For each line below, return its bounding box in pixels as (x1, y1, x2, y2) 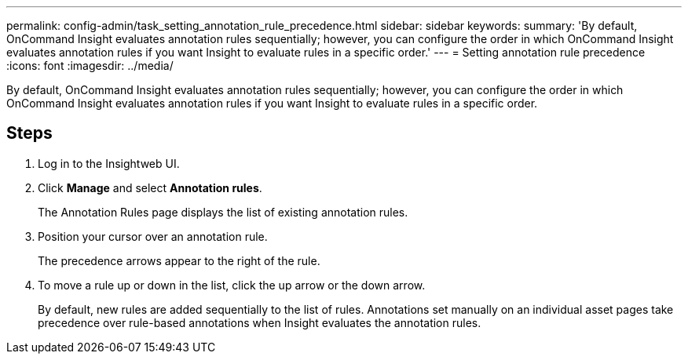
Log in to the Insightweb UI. (38, 156, 180, 170)
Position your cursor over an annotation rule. (38, 229, 268, 243)
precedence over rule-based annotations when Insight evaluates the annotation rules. (38, 315, 481, 329)
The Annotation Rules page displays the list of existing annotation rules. (38, 205, 408, 219)
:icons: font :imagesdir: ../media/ (6, 59, 174, 72)
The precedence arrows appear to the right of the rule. (38, 253, 320, 267)
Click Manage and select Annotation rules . (38, 180, 262, 195)
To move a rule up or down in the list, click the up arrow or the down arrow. (38, 278, 426, 292)
